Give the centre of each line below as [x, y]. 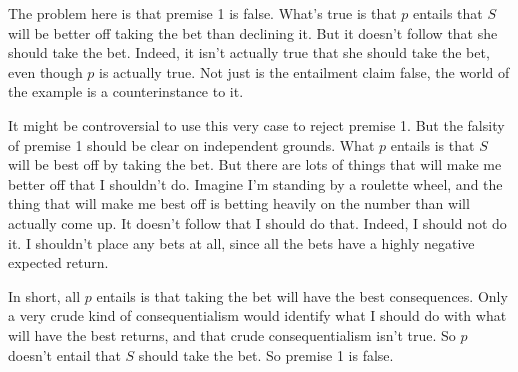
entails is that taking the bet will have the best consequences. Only [302, 295]
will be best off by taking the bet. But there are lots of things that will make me [255, 164]
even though [45, 71]
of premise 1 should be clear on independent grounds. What [191, 144]
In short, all [44, 295]
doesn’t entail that [64, 354]
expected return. [58, 262]
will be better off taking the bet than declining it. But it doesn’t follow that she [253, 32]
